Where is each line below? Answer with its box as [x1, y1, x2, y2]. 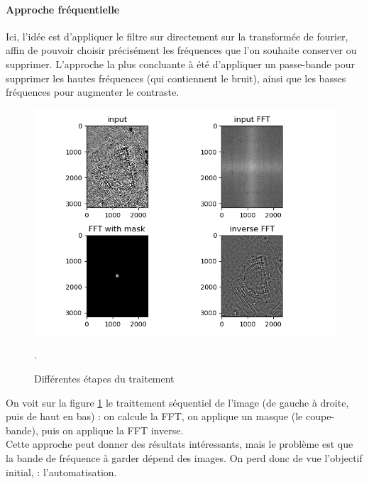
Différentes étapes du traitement [34, 370, 175, 385]
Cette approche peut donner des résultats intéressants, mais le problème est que [6, 436, 353, 451]
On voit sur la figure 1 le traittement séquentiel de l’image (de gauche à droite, [6, 395, 349, 409]
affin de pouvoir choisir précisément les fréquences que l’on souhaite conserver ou [6, 43, 357, 57]
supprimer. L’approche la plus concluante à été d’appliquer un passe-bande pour [6, 56, 355, 71]
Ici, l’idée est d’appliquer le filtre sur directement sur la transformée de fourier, [6, 28, 348, 43]
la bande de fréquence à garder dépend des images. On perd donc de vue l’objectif [6, 450, 363, 465]
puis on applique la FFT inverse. [41, 422, 184, 437]
